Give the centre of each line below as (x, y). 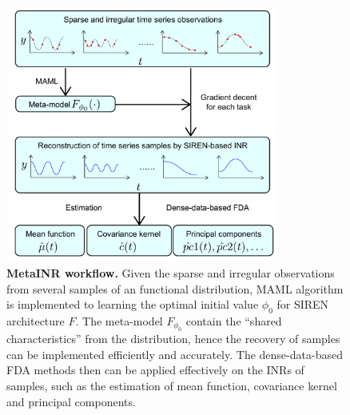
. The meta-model (119, 320)
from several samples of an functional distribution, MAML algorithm (175, 288)
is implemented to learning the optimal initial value (133, 304)
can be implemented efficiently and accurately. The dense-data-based (175, 354)
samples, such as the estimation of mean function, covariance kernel (172, 386)
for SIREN (303, 304)
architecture (36, 320)
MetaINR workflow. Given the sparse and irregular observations (171, 272)
